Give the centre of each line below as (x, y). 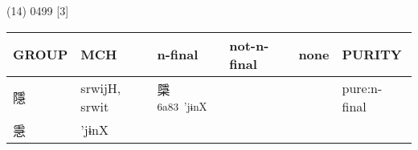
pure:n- (362, 87)
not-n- (249, 45)
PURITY (372, 55)
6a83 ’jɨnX (182, 107)
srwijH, (101, 87)
